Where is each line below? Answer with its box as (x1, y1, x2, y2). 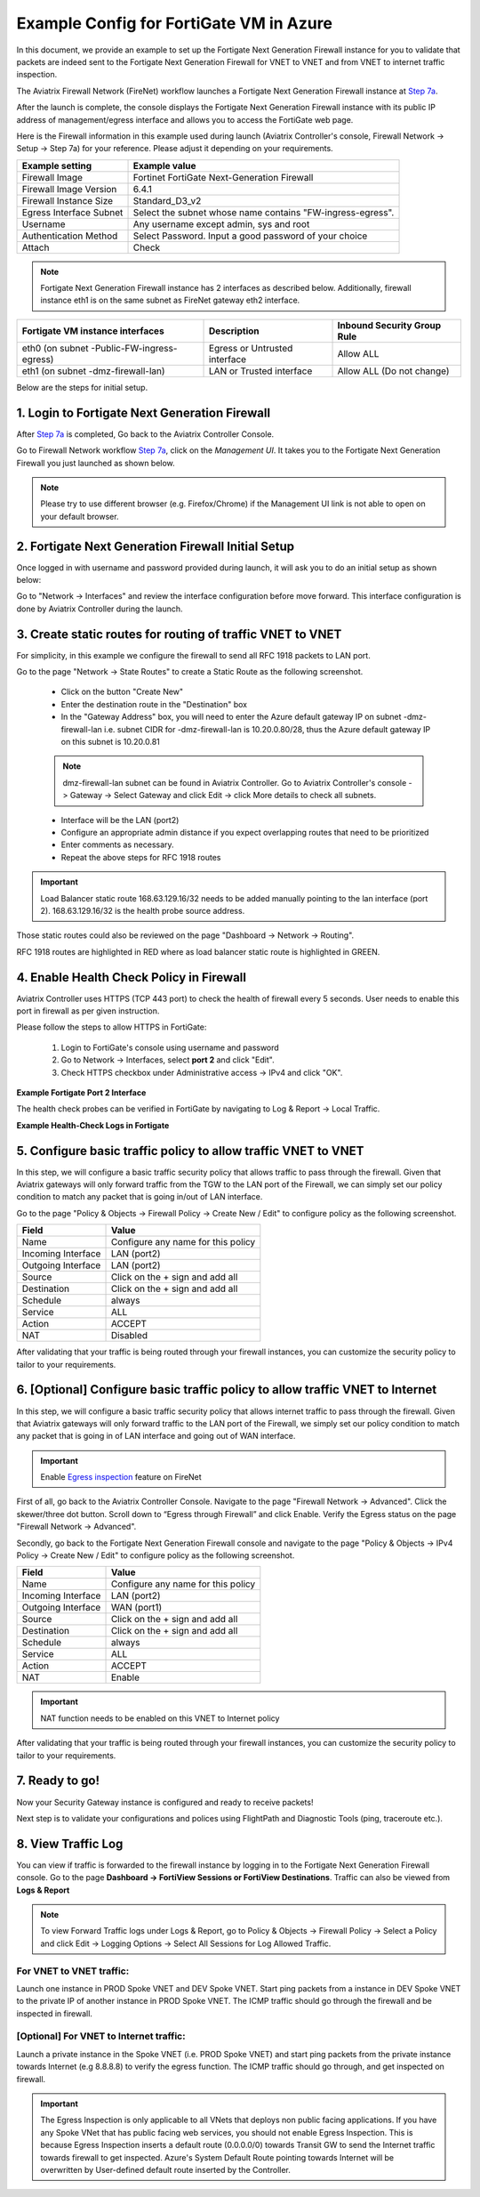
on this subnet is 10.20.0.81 (60, 737, 160, 747)
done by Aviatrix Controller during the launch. (16, 603, 183, 614)
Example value (132, 159, 196, 172)
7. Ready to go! (16, 1773, 100, 1789)
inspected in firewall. (16, 2007, 93, 2019)
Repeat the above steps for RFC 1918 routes (60, 852, 221, 862)
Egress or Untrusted (209, 342, 293, 354)
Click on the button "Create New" (60, 686, 184, 698)
